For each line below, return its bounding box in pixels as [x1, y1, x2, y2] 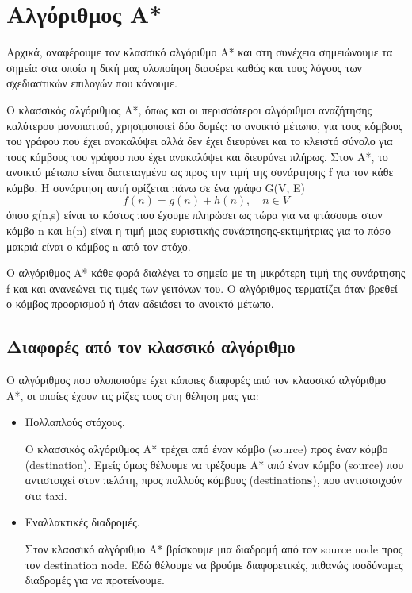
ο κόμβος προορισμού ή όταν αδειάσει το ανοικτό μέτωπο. [6, 295, 274, 312]
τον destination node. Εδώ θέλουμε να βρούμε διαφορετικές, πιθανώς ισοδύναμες [25, 556, 403, 572]
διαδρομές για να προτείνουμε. [25, 572, 165, 588]
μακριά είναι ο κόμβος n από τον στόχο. [6, 237, 191, 254]
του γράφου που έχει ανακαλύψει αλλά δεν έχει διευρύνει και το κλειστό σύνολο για [6, 133, 393, 149]
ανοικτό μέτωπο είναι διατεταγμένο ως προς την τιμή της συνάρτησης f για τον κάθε [6, 164, 394, 180]
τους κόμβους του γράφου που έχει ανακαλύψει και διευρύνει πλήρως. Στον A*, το [6, 148, 388, 164]
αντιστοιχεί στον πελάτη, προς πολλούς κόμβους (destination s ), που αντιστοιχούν [25, 472, 402, 488]
